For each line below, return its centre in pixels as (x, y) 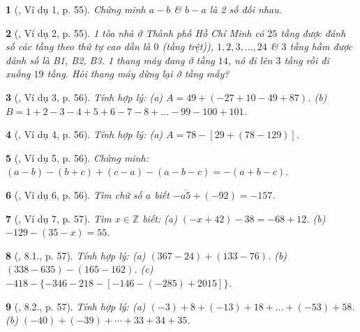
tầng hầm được (321, 46)
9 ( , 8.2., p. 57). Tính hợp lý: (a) (76, 306)
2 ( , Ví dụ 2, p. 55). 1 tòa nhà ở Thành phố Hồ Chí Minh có (135, 32)
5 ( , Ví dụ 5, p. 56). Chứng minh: (77, 157)
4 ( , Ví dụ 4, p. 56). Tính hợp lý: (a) (84, 134)
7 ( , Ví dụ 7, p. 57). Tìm (59, 218)
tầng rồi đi (307, 60)
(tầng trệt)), (188, 46)
